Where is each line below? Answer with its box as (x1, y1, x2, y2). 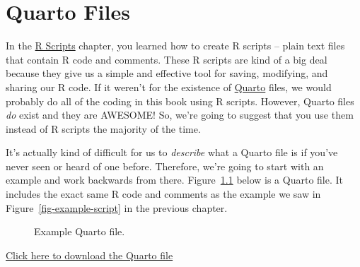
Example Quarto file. (34, 224, 125, 239)
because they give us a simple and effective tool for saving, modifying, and (6, 66, 328, 81)
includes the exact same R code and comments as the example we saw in (6, 186, 321, 201)
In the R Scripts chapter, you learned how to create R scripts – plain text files (6, 38, 345, 53)
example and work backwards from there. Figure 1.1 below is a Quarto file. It (6, 172, 343, 187)
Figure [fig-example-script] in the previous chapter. (6, 200, 228, 215)
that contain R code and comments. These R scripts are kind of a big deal (6, 52, 327, 66)
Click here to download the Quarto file (6, 247, 173, 262)
